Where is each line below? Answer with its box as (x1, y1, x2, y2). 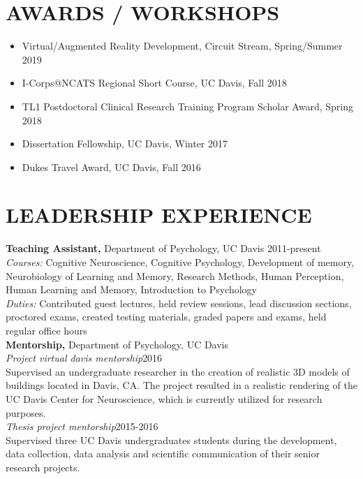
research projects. (6, 459, 80, 474)
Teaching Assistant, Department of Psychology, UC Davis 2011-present (6, 241, 321, 256)
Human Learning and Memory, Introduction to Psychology (6, 282, 257, 297)
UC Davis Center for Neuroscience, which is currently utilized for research (6, 391, 323, 406)
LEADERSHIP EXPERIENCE (6, 200, 312, 229)
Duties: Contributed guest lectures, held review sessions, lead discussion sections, (6, 295, 352, 310)
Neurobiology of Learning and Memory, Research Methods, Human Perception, (6, 268, 344, 283)
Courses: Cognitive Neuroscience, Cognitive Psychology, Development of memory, (6, 255, 355, 269)
